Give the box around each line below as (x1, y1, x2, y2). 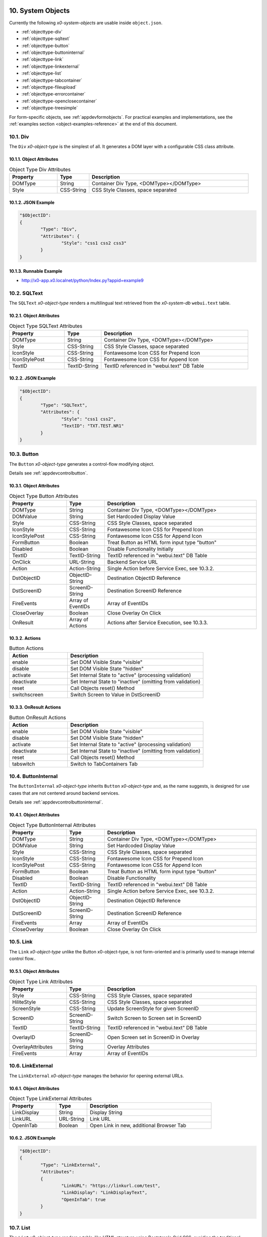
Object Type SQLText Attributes (9, 322, 83, 329)
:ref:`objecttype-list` (21, 70, 63, 76)
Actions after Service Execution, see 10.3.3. (107, 619, 208, 626)
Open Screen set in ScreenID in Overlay (107, 1034, 200, 1041)
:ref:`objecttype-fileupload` (21, 84, 77, 90)
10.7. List (9, 1224, 31, 1231)
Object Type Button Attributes (9, 492, 79, 499)
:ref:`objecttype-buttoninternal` (21, 49, 85, 55)
